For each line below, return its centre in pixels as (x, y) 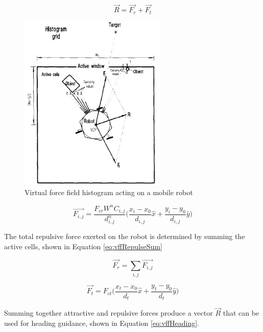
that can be (241, 313)
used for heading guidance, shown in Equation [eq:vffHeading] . (102, 323)
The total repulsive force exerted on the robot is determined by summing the (125, 236)
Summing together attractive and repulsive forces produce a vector (109, 313)
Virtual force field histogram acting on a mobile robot (109, 192)
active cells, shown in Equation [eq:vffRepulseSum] (83, 246)
